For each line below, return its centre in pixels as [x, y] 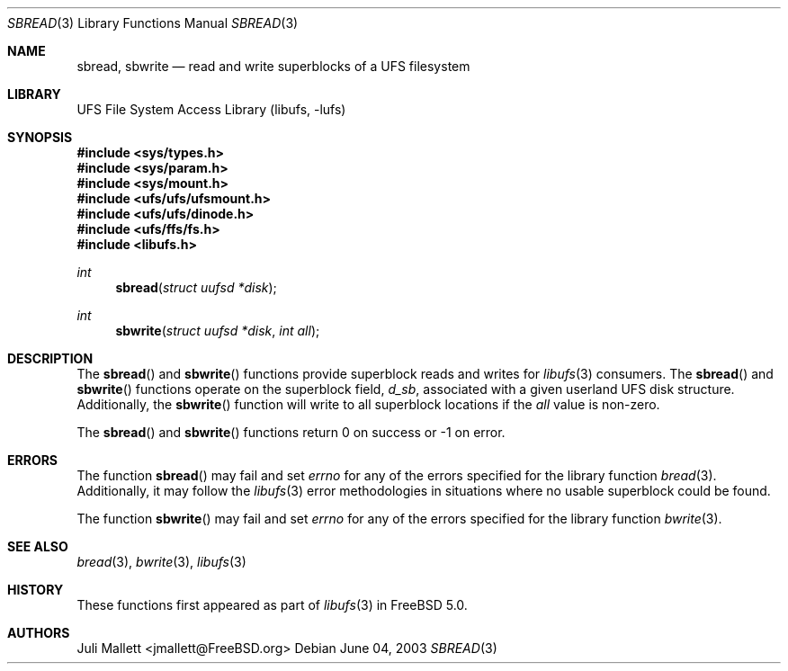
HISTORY [36, 590]
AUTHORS [39, 633]
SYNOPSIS [40, 137]
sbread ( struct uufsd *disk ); [196, 287]
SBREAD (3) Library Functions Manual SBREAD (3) [153, 23]
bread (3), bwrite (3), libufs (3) [161, 562]
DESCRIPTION [50, 358]
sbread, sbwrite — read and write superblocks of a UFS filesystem [273, 66]
